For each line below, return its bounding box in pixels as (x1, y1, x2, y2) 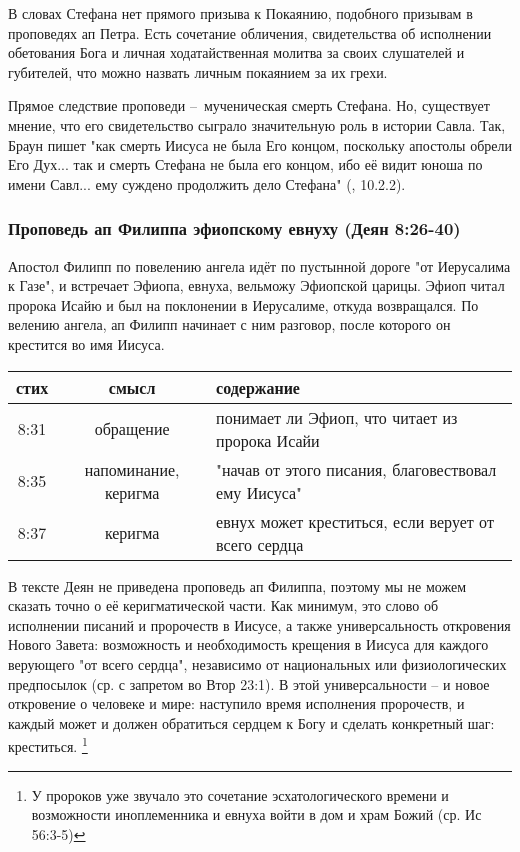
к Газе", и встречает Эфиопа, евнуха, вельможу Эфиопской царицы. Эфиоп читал (8, 275, 505, 296)
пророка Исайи (216, 428, 320, 452)
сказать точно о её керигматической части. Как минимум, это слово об (8, 595, 439, 616)
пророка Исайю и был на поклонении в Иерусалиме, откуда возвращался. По (8, 294, 479, 315)
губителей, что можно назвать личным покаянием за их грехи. (8, 61, 388, 82)
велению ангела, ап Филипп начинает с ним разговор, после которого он (8, 314, 451, 335)
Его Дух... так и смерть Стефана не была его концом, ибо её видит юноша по (8, 154, 483, 175)
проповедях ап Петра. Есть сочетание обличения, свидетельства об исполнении (8, 22, 492, 43)
